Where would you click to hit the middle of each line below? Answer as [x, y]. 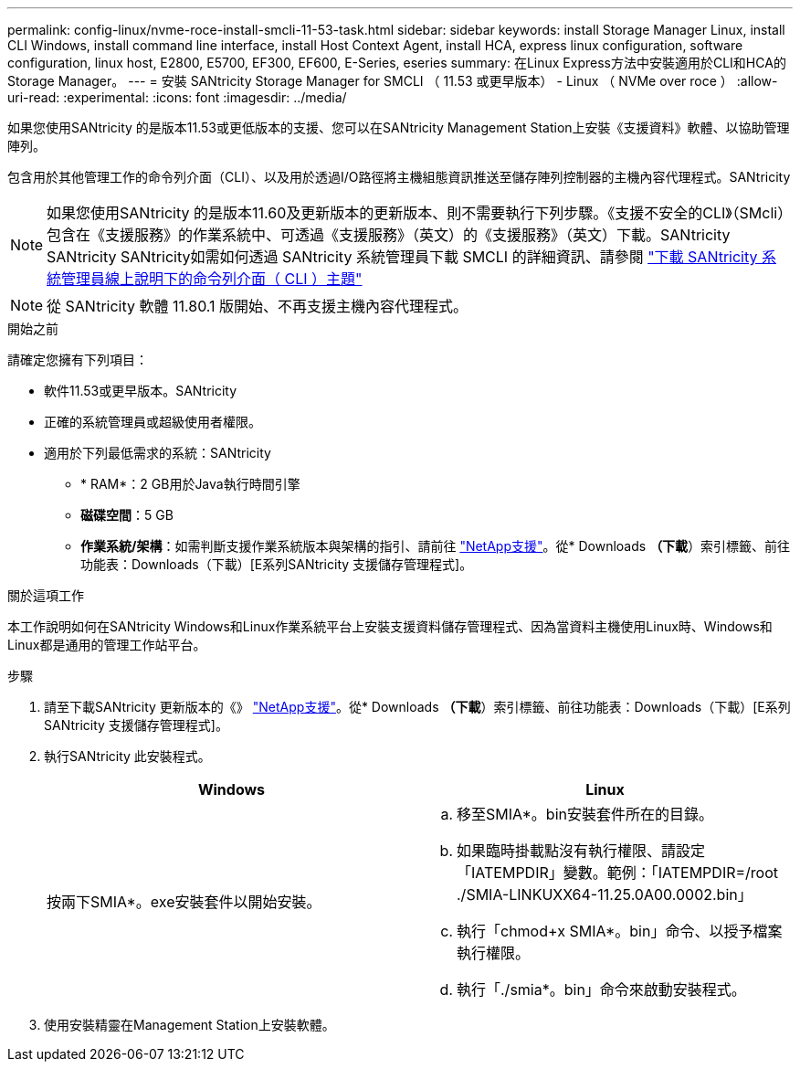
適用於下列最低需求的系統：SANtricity [158, 453]
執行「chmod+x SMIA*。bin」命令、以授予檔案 [620, 931]
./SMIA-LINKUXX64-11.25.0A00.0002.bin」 [605, 894]
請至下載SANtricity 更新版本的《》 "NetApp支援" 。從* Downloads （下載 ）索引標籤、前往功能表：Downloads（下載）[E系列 [417, 707]
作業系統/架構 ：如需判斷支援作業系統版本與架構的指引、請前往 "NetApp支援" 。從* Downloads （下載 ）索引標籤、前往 [436, 546]
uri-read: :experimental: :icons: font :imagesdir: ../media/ [177, 97]
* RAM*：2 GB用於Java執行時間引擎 [190, 484]
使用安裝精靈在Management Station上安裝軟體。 [189, 1025]
